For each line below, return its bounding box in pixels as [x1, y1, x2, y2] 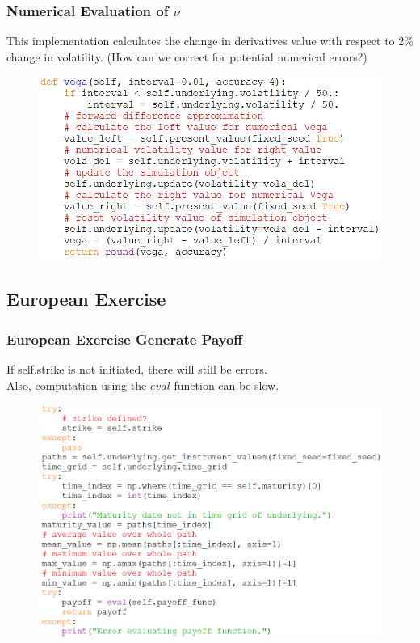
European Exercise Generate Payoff [6, 328, 243, 349]
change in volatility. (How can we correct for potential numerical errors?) [6, 48, 367, 65]
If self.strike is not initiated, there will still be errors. [6, 361, 267, 378]
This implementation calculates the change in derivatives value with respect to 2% [6, 32, 414, 49]
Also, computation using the [6, 376, 147, 393]
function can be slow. [174, 376, 279, 393]
